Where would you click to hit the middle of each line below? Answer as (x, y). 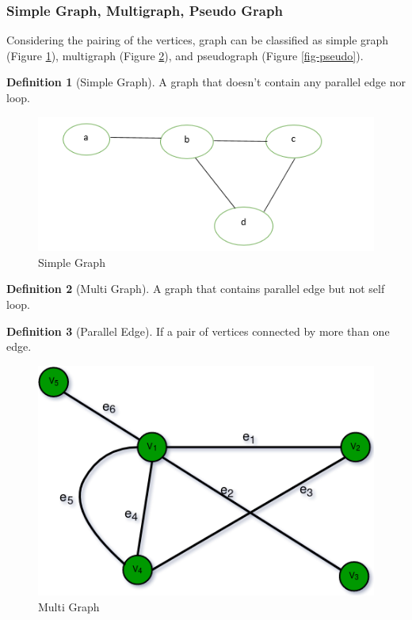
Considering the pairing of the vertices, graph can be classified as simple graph (198, 40)
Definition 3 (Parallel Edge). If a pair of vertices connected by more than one (198, 331)
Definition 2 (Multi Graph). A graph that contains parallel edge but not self (196, 289)
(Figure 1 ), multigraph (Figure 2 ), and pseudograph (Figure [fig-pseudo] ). (185, 55)
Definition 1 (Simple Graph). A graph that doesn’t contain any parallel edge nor (206, 82)
